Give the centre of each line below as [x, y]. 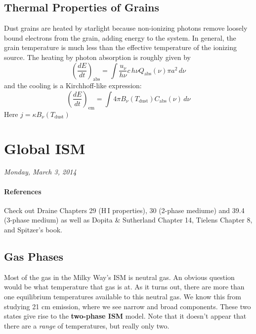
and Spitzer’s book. [33, 230]
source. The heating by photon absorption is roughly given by [97, 57]
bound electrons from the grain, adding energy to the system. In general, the [120, 37]
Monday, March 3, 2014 [40, 172]
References [23, 191]
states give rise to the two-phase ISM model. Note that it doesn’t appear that [125, 316]
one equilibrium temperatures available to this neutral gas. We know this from [123, 297]
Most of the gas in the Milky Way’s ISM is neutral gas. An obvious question [119, 277]
